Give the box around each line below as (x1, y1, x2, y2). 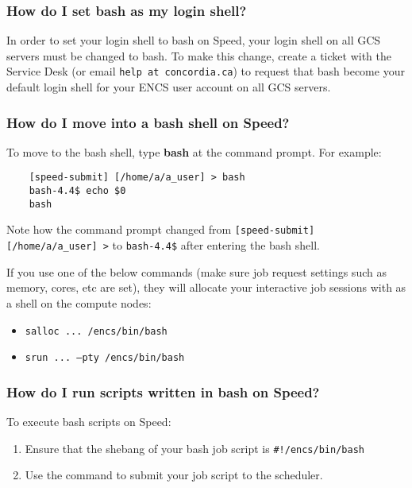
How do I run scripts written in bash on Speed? (6, 381, 320, 401)
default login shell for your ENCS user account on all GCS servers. (6, 79, 331, 95)
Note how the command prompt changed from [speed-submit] (6, 221, 315, 238)
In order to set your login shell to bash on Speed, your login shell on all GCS (6, 32, 381, 48)
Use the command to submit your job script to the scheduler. (25, 467, 323, 483)
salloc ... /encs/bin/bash (25, 325, 167, 337)
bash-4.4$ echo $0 (29, 185, 126, 197)
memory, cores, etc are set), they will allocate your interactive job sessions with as (6, 279, 406, 296)
